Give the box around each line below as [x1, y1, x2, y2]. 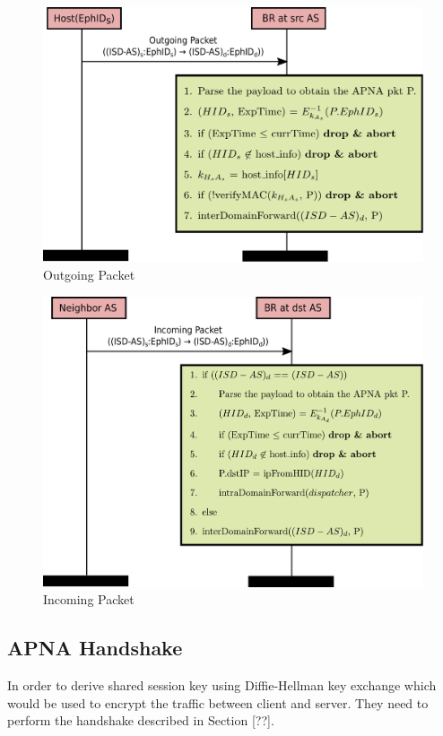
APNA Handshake [7, 634, 183, 662]
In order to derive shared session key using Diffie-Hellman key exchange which [7, 676, 437, 695]
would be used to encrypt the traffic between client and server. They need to [7, 693, 429, 712]
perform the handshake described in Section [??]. [7, 711, 274, 730]
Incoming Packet [43, 590, 135, 609]
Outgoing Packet [43, 265, 135, 284]
